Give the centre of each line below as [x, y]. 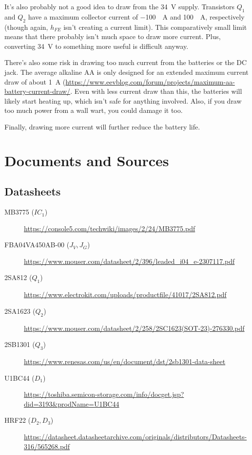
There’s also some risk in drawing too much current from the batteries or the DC [126, 62]
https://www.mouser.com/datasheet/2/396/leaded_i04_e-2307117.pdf [129, 261]
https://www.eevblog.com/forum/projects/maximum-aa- [150, 81]
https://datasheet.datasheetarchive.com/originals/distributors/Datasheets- [136, 437]
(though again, [26, 27]
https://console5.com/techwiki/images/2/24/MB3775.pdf [110, 228]
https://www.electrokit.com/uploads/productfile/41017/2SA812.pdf [125, 294]
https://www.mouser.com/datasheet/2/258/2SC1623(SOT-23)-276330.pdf [134, 328]
